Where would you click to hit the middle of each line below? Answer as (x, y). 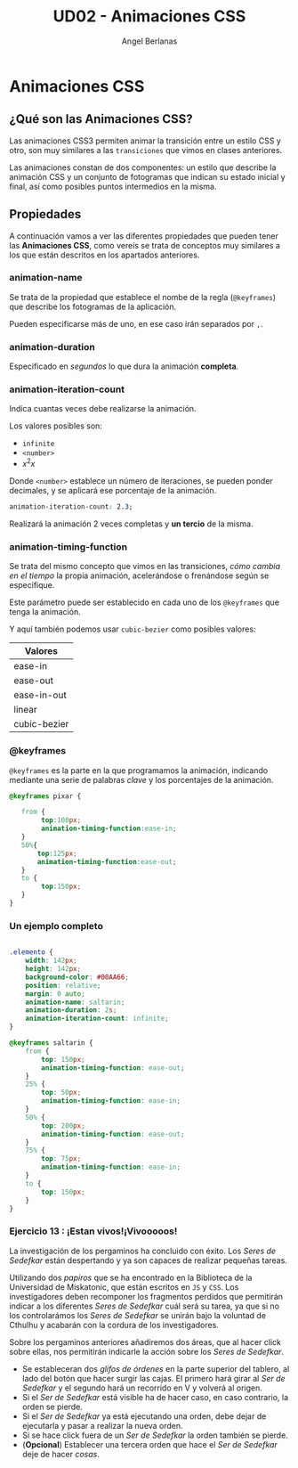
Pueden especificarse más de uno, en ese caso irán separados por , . (136, 323)
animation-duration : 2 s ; (71, 1010)
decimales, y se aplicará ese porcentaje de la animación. (113, 491)
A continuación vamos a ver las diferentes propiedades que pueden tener (144, 236)
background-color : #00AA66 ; (77, 977)
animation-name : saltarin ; (75, 1002)
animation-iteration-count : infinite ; (97, 1019)
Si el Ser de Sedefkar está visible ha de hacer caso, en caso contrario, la (155, 1397)
